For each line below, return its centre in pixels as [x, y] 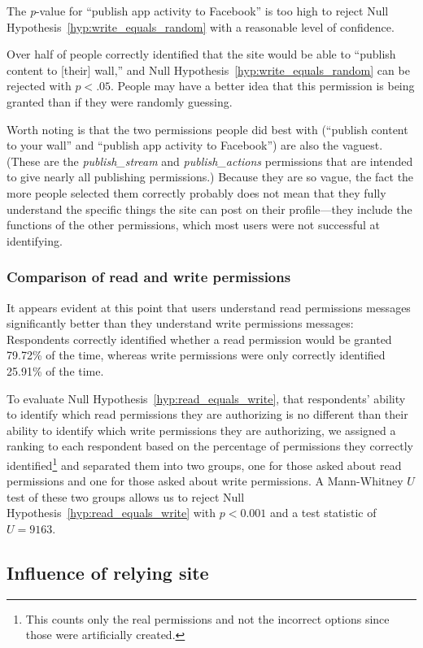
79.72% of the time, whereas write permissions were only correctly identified [196, 355]
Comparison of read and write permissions [149, 277]
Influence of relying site [108, 572]
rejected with [39, 86]
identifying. [35, 240]
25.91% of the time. [55, 370]
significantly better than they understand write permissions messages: [180, 323]
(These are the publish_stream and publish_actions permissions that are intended [210, 161]
